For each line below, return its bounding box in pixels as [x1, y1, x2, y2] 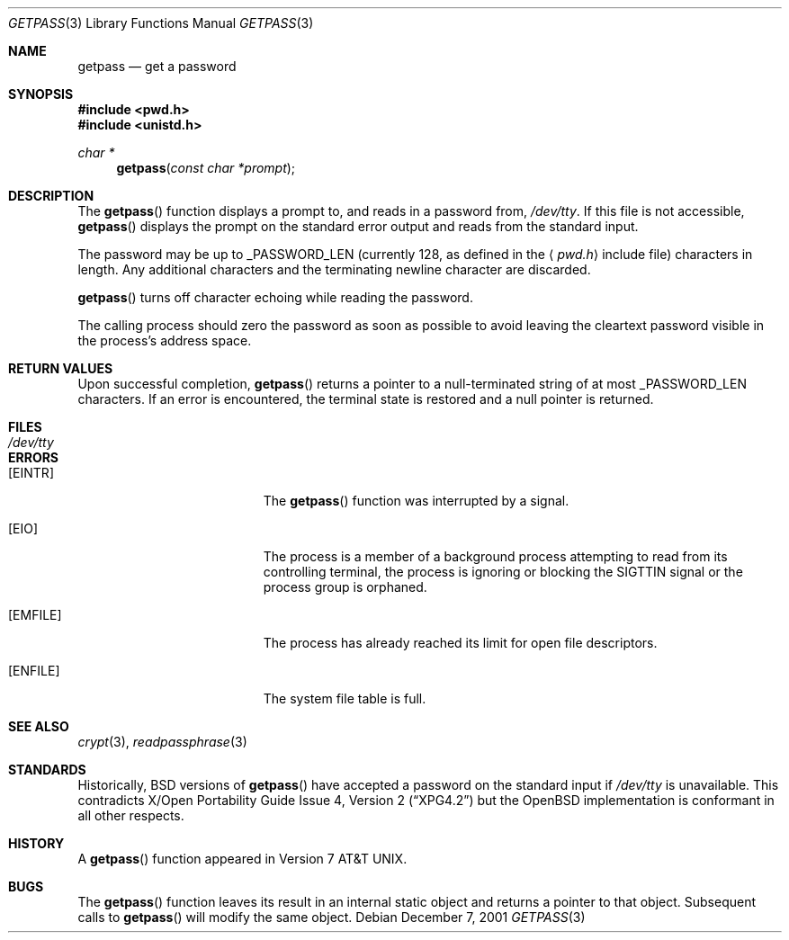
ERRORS [8, 450, 59, 465]
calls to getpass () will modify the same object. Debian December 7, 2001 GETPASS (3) [77, 909, 586, 925]
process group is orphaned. [263, 579, 427, 595]
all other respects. [77, 808, 184, 823]
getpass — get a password [77, 58, 237, 74]
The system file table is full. [263, 691, 426, 706]
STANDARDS [8, 762, 86, 777]
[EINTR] [8, 465, 54, 480]
